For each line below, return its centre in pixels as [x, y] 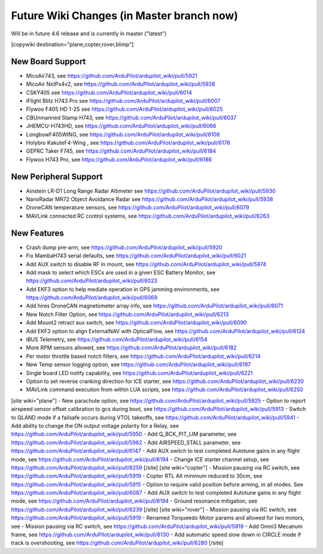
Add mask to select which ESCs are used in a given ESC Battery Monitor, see [121, 272]
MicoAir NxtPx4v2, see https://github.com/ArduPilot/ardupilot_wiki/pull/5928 [121, 84]
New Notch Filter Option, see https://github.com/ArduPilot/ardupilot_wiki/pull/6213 [127, 314]
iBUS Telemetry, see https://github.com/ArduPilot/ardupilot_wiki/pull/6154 [117, 340]
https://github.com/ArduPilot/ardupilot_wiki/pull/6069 [92, 298]
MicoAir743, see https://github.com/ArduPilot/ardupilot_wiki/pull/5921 [112, 75]
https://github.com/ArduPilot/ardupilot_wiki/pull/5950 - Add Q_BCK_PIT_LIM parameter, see [124, 434]
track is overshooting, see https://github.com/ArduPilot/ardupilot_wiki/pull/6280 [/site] [117, 543]
